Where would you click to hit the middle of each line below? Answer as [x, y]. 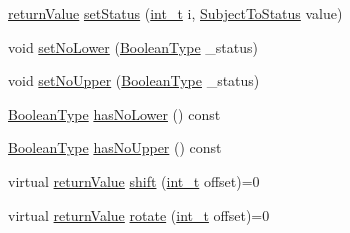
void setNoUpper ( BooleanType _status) [134, 80]
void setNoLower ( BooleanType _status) [133, 46]
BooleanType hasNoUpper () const [115, 147]
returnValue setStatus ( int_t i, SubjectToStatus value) [175, 13]
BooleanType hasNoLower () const [114, 113]
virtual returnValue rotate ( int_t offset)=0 [139, 214]
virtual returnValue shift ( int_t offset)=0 [134, 180]
